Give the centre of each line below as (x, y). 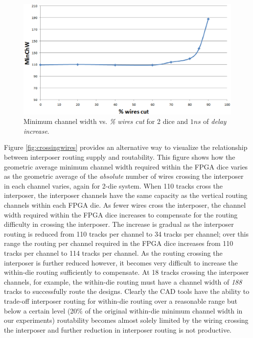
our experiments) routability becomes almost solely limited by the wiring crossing (126, 320)
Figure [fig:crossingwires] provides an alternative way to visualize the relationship (126, 147)
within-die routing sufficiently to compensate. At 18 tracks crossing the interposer (126, 272)
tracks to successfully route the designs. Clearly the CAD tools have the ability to (127, 291)
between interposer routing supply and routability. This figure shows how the (120, 157)
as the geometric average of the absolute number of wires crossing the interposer (124, 176)
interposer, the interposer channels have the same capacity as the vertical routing (126, 195)
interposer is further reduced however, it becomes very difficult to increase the (121, 262)
